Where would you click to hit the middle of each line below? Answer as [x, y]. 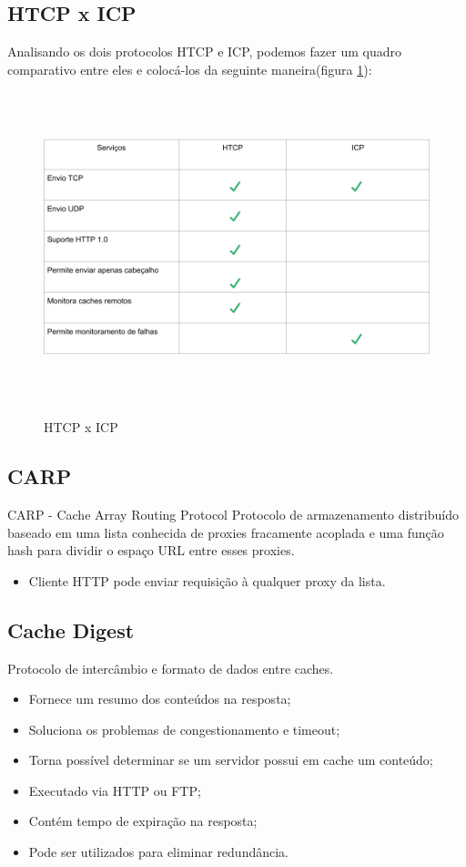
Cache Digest [71, 630]
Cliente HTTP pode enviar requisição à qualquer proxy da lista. [207, 580]
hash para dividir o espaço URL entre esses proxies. [151, 550]
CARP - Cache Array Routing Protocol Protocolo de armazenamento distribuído [233, 514]
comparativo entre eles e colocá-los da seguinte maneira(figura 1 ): [190, 69]
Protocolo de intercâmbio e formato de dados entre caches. [171, 668]
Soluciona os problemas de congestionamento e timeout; [184, 729]
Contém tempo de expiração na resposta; [143, 821]
